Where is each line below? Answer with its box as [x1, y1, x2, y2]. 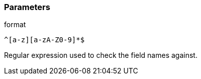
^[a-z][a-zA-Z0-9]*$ [4, 36, 85, 44]
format [4, 20, 26, 29]
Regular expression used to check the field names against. [4, 51, 197, 60]
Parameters [4, 2, 50, 12]
